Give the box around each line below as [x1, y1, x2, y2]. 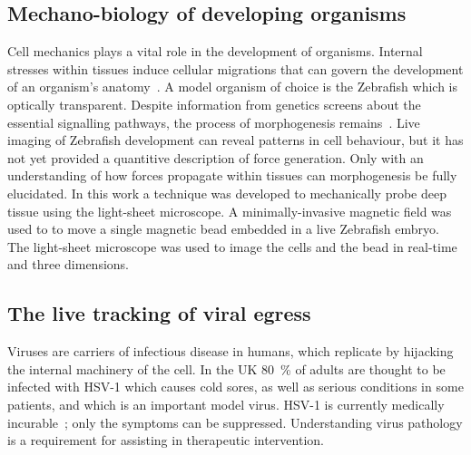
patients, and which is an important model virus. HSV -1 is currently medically [7, 394, 445, 413]
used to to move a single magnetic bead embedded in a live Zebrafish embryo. [7, 219, 439, 238]
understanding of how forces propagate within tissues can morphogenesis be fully [7, 166, 457, 185]
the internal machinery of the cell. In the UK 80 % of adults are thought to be [7, 359, 446, 378]
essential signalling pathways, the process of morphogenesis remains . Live [7, 112, 420, 131]
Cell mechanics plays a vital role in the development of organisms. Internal [7, 42, 423, 61]
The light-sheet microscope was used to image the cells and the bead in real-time [7, 237, 457, 256]
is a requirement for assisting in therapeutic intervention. [7, 431, 324, 450]
